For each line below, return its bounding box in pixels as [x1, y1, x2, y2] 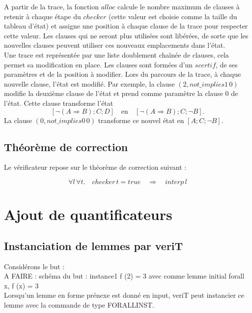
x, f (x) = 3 [4, 280, 39, 290]
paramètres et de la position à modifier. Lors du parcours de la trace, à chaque [4, 69, 241, 79]
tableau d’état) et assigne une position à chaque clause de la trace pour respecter [4, 21, 248, 31]
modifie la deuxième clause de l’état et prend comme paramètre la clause [4, 88, 223, 98]
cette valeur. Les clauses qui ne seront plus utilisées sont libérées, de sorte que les [4, 30, 249, 40]
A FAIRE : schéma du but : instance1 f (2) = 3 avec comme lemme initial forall [4, 271, 245, 281]
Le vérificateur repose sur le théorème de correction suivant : [4, 162, 187, 172]
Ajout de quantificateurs [4, 204, 172, 224]
